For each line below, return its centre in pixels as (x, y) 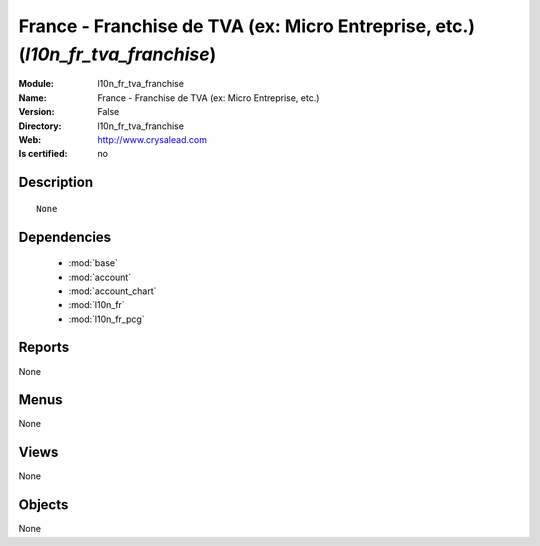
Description (56, 182)
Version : (36, 112)
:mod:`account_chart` (112, 291)
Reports (44, 347)
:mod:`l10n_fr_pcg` (106, 319)
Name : (32, 97)
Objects (43, 505)
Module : (36, 84)
